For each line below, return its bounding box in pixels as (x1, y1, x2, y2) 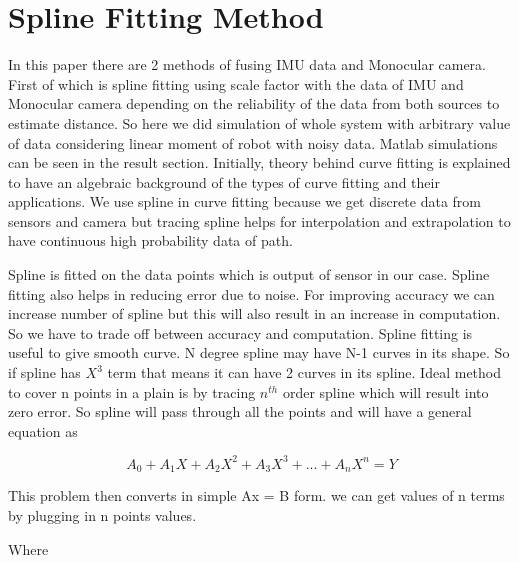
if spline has (8, 362, 81, 383)
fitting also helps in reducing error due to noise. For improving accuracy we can (8, 283, 495, 304)
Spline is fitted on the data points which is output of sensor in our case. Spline (8, 264, 490, 285)
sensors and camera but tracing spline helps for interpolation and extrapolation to (8, 210, 511, 231)
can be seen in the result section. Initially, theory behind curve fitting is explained (8, 152, 511, 173)
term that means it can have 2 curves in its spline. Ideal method (107, 362, 502, 383)
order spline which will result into (282, 381, 489, 402)
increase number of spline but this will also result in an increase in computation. (8, 303, 501, 324)
